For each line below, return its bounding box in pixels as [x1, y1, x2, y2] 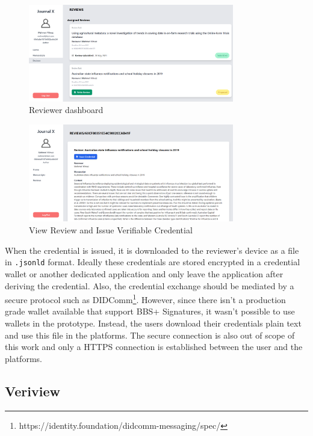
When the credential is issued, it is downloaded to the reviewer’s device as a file [5, 244, 299, 256]
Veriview [5, 381, 60, 400]
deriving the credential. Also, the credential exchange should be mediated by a [5, 279, 294, 292]
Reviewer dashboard [29, 103, 104, 116]
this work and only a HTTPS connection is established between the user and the [5, 340, 303, 353]
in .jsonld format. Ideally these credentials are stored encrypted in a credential [5, 256, 300, 268]
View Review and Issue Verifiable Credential [29, 224, 193, 236]
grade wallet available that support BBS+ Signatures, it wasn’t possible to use [5, 305, 295, 318]
